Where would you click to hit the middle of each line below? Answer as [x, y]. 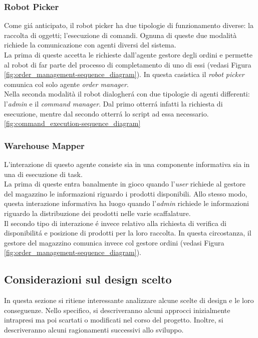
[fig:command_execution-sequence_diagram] [72, 123]
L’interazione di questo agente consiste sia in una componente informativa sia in [127, 164]
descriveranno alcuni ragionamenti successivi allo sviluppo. [94, 329]
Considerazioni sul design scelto [88, 279]
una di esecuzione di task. [43, 174]
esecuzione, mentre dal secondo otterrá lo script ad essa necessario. [106, 113]
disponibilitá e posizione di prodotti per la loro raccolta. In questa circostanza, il [128, 233]
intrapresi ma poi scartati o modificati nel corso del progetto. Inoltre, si [114, 320]
